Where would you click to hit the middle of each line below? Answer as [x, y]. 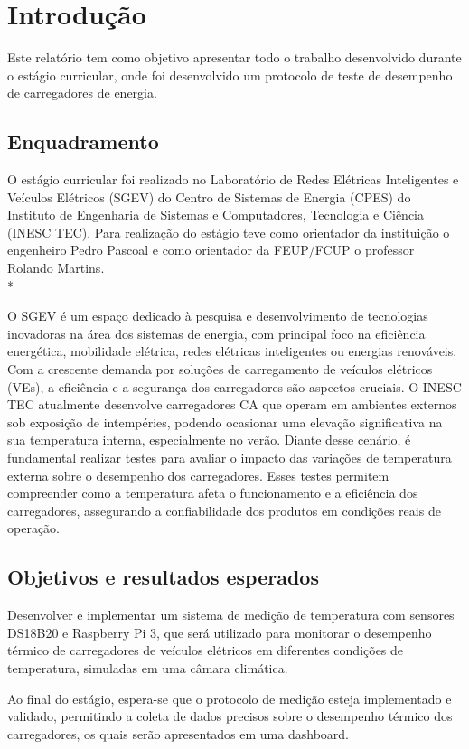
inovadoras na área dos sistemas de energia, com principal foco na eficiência [216, 333]
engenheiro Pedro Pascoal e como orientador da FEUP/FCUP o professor [211, 250]
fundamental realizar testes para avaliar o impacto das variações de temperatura [230, 458]
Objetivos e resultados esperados [163, 577]
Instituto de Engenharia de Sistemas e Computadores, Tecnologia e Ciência [216, 215]
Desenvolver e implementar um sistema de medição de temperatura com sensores [231, 615]
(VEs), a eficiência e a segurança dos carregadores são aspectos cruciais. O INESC [234, 386]
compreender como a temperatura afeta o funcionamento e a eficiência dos [213, 493]
